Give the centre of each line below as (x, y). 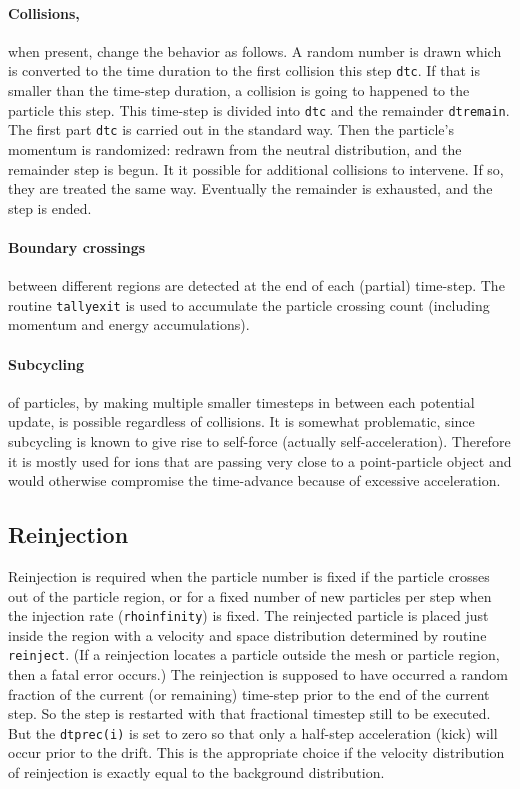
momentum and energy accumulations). (129, 324)
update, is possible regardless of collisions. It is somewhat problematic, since (241, 421)
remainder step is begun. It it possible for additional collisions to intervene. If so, (256, 168)
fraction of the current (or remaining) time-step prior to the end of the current (249, 693)
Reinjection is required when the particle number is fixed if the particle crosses (249, 575)
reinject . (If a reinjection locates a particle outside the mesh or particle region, (254, 654)
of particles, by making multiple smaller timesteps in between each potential (241, 401)
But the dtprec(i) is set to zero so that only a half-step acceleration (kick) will (253, 732)
